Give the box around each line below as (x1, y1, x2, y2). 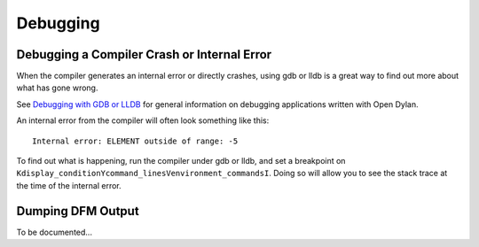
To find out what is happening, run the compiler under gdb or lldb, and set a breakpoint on (16, 156, 346, 166)
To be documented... (16, 227, 93, 237)
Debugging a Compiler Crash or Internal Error (16, 47, 272, 62)
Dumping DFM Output (16, 204, 139, 219)
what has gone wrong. (16, 82, 98, 93)
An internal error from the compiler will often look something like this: (16, 115, 270, 126)
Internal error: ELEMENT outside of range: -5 (32, 135, 239, 146)
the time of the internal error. (16, 180, 122, 190)
